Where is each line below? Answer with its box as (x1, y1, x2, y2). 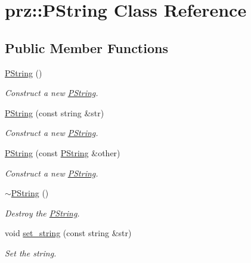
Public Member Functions (5, 38, 168, 57)
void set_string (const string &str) (5, 227, 132, 239)
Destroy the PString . (5, 206, 80, 219)
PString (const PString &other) (5, 146, 120, 159)
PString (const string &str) (5, 106, 104, 119)
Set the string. (5, 246, 57, 259)
